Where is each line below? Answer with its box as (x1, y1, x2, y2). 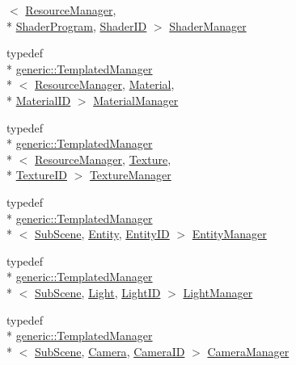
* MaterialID (6, 91, 71, 108)
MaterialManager (93, 91, 179, 108)
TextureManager (89, 166, 171, 183)
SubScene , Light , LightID (35, 283, 161, 300)
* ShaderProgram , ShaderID (6, 17, 147, 34)
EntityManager (192, 225, 267, 242)
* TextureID (6, 166, 67, 183)
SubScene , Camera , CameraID (35, 342, 185, 359)
